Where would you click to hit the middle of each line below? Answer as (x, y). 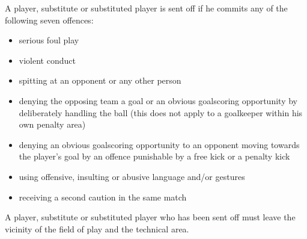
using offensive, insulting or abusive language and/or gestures (132, 176)
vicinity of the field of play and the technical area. (97, 228)
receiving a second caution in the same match (103, 197)
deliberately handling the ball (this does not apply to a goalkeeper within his (161, 112)
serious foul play (49, 40)
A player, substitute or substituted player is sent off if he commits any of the (146, 8)
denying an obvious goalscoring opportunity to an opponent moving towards (159, 144)
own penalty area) (52, 124)
